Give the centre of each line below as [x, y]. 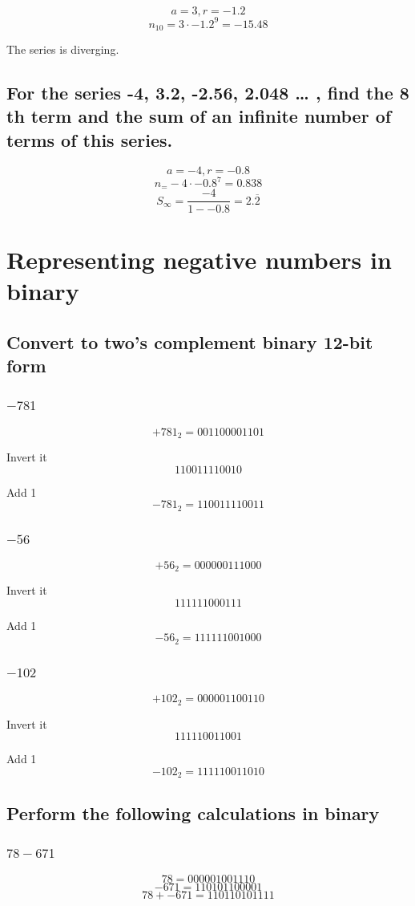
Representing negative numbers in [199, 259]
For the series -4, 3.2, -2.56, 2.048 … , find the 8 [208, 92]
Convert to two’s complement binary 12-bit [190, 341]
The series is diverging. [63, 49]
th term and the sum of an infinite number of [199, 116]
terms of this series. [90, 139]
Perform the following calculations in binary [193, 813]
